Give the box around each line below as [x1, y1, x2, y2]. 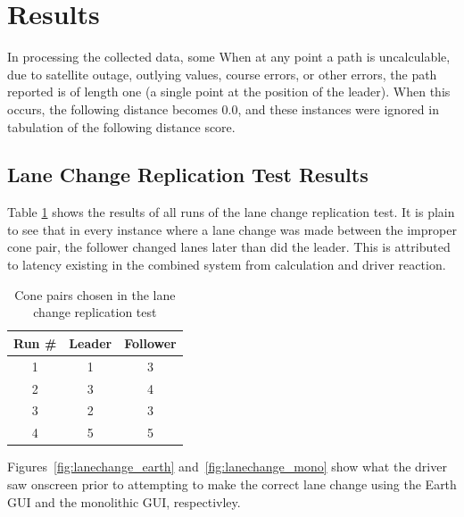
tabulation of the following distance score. [7, 117, 236, 136]
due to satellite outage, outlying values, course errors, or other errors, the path [7, 64, 437, 83]
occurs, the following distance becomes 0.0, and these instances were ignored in [7, 99, 439, 118]
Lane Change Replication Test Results [7, 161, 369, 188]
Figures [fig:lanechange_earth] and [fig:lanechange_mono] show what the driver [7, 457, 447, 476]
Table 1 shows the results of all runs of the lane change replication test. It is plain [7, 203, 455, 221]
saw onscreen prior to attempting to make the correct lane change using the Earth [7, 474, 457, 493]
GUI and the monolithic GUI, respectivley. [7, 492, 241, 511]
